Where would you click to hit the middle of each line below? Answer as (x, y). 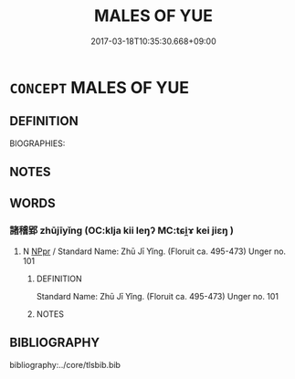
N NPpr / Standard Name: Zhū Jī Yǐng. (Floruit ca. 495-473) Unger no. (154, 251)
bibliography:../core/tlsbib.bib (65, 364)
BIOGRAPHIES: (37, 143)
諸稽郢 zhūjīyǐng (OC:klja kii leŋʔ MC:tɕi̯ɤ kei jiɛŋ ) (122, 231)
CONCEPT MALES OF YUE (100, 87)
